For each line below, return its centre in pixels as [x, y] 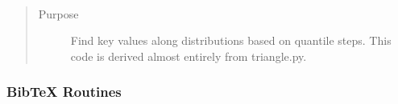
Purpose [58, 13]
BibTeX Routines [64, 92]
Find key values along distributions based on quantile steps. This [231, 40]
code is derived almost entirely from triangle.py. [189, 56]
